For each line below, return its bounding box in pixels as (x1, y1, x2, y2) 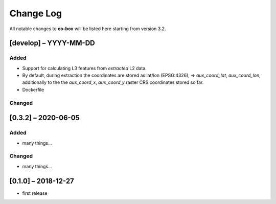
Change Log (9, 8, 62, 19)
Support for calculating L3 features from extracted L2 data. (22, 65, 147, 71)
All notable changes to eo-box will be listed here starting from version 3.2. (9, 26, 166, 32)
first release (22, 190, 48, 196)
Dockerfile (22, 86, 44, 93)
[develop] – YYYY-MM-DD (9, 39, 95, 48)
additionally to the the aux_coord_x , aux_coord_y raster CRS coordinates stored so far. (22, 79, 204, 85)
